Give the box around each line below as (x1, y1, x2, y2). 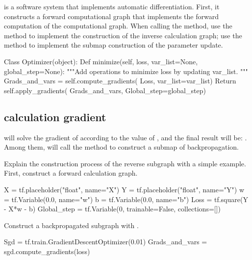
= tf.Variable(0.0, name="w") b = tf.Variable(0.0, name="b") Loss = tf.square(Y (4, 194, 248, 204)
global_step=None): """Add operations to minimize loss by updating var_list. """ (4, 66, 248, 76)
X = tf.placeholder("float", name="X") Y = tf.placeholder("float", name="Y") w (4, 184, 244, 194)
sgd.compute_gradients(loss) (4, 246, 90, 256)
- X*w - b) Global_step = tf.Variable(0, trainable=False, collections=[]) (4, 204, 221, 214)
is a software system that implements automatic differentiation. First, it (4, 1, 220, 11)
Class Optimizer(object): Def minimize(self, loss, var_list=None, (4, 56, 198, 66)
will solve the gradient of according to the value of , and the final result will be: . (4, 132, 247, 142)
